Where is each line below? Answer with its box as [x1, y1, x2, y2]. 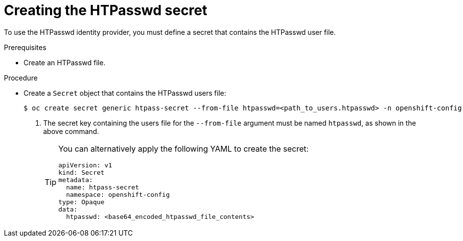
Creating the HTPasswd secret [4, 2, 207, 19]
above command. [43, 127, 99, 135]
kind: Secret [58, 168, 104, 176]
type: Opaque [58, 198, 104, 206]
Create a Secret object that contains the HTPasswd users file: [24, 88, 227, 97]
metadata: [58, 176, 93, 184]
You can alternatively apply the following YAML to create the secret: [58, 143, 309, 154]
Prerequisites [4, 43, 47, 52]
